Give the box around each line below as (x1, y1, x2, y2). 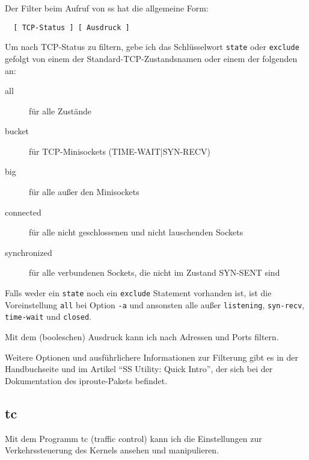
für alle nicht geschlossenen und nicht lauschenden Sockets (29, 226, 243, 238)
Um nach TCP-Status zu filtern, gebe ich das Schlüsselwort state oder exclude (5, 40, 299, 53)
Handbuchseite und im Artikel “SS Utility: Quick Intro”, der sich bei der (5, 362, 273, 375)
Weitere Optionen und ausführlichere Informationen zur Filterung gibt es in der (5, 350, 298, 363)
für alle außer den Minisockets (29, 185, 139, 198)
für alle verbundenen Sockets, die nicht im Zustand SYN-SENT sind (29, 266, 280, 279)
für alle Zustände (29, 104, 91, 117)
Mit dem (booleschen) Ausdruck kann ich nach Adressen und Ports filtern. (5, 331, 279, 343)
